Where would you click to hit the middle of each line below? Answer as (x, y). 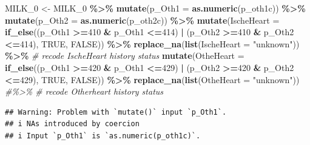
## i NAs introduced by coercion (72, 124)
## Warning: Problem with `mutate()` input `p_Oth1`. (116, 112)
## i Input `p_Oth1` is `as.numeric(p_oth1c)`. (103, 136)
